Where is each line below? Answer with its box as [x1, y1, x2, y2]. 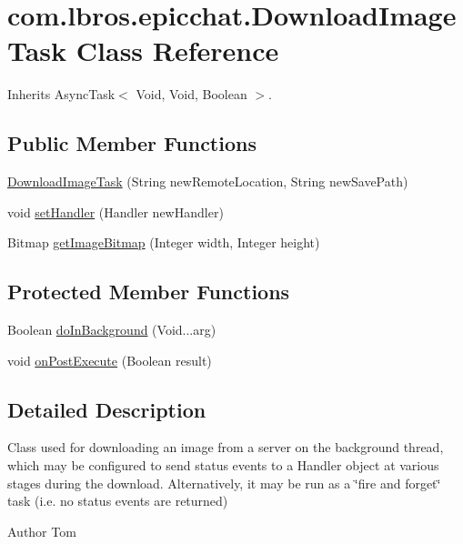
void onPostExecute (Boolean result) [7, 350, 212, 369]
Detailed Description [7, 395, 206, 423]
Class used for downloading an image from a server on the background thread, [7, 438, 444, 457]
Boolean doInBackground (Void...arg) [7, 320, 216, 339]
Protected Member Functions [7, 277, 290, 306]
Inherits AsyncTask [7, 85, 116, 104]
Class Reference [75, 32, 279, 69]
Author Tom [7, 521, 76, 540]
